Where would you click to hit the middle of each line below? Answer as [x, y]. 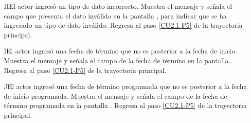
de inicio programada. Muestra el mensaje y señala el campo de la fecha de [116, 96]
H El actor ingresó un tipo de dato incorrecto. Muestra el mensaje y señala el [118, 6]
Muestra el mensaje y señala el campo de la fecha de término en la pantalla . [118, 60]
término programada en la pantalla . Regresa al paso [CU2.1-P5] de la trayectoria [125, 105]
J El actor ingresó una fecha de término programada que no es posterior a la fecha [125, 86]
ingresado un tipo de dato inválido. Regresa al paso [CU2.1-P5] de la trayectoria [123, 25]
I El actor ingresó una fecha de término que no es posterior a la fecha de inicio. [121, 51]
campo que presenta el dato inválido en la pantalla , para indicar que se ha [115, 15]
